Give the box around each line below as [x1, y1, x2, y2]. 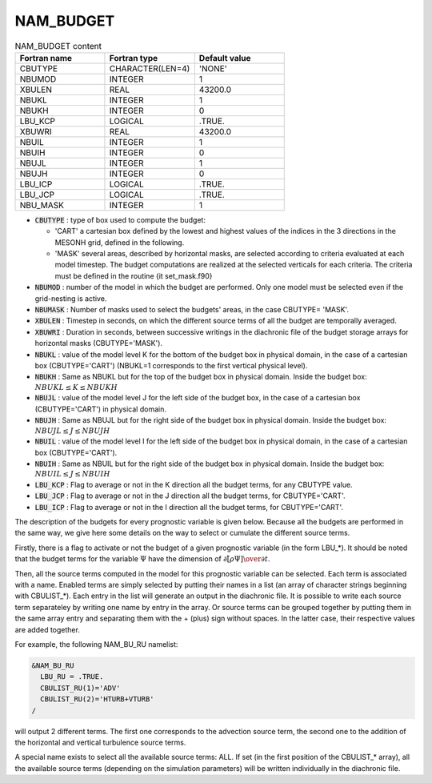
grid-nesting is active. [34, 293, 107, 303]
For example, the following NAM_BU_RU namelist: [14, 639, 178, 648]
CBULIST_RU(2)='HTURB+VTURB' [40, 695, 155, 704]
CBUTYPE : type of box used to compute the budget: [34, 215, 206, 224]
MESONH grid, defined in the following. [54, 237, 185, 247]
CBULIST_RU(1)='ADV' [40, 683, 121, 693]
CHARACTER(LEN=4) [109, 62, 190, 74]
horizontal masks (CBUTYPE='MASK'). [34, 339, 163, 348]
